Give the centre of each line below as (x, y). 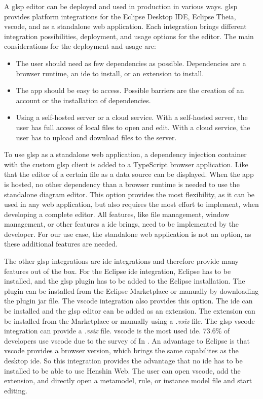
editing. (16, 390)
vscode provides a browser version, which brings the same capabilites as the (121, 350)
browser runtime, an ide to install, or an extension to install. (110, 73)
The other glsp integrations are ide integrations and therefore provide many (121, 261)
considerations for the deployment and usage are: (80, 46)
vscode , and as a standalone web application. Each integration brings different (125, 26)
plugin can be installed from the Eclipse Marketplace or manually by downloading (131, 290)
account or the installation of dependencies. (83, 100)
